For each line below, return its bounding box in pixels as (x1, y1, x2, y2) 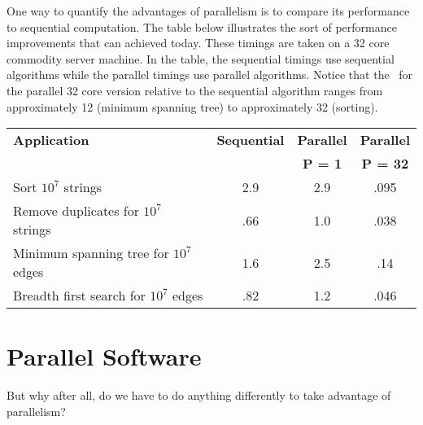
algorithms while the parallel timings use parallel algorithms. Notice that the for (7, 66, 413, 83)
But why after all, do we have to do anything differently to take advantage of (7, 387, 391, 404)
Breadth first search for (13, 286, 146, 305)
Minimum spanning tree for (13, 243, 169, 263)
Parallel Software (7, 340, 202, 373)
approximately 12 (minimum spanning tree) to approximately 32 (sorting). (7, 98, 378, 115)
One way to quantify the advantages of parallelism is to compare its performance (7, 2, 410, 19)
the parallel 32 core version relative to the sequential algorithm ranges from (7, 81, 383, 99)
